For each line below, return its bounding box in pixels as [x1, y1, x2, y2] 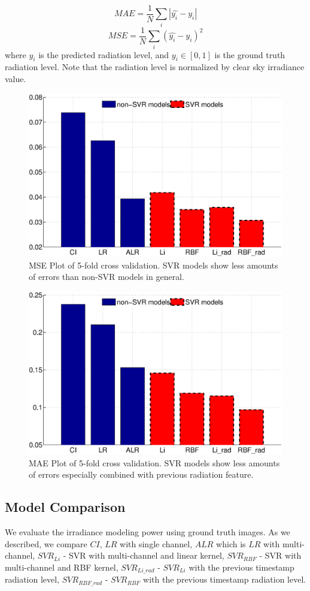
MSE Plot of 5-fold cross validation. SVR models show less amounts [29, 258, 278, 271]
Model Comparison [5, 497, 126, 516]
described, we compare [5, 537, 87, 550]
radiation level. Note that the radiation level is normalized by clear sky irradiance [5, 61, 305, 73]
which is [216, 537, 246, 550]
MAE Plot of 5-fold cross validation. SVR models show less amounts [29, 456, 280, 469]
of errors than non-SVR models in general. [29, 270, 184, 283]
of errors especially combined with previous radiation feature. [29, 468, 254, 481]
